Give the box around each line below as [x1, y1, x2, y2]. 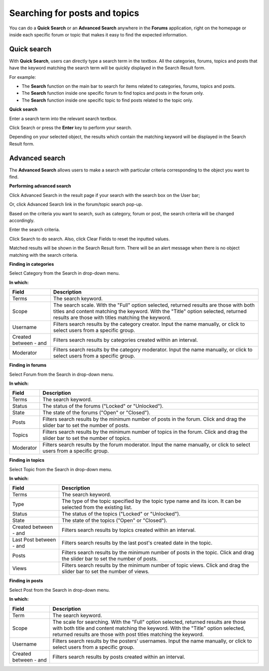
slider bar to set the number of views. [61, 568, 149, 575]
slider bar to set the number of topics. [42, 435, 132, 442]
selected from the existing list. [61, 504, 133, 511]
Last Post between [12, 536, 56, 543]
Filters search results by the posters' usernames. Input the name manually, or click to [52, 637, 252, 644]
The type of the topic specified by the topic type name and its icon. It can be [61, 498, 242, 504]
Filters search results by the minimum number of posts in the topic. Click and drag [61, 549, 254, 556]
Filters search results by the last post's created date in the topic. [61, 539, 213, 546]
